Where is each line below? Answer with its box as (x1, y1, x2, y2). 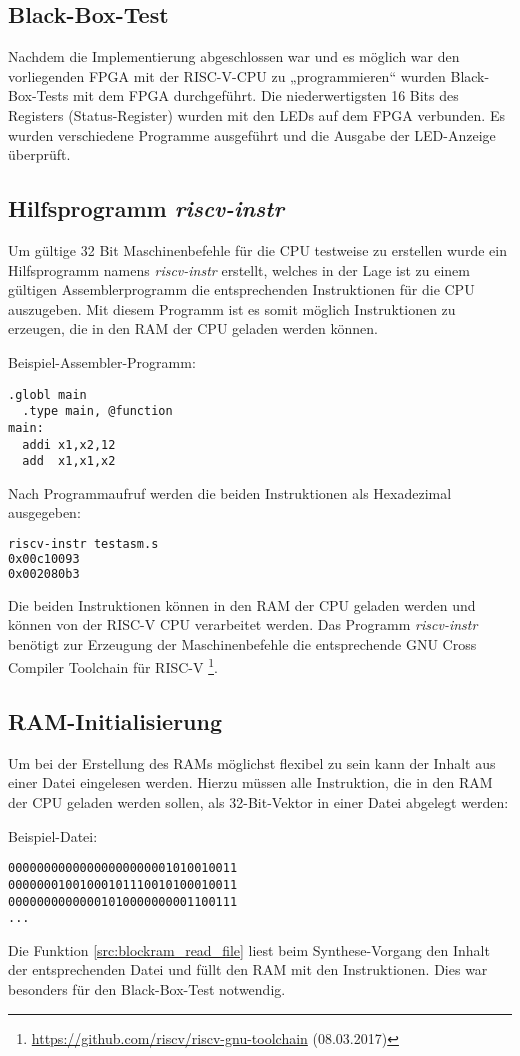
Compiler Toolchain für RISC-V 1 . (8, 654, 218, 678)
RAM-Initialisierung (8, 706, 223, 737)
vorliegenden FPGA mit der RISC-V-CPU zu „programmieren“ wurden (8, 65, 446, 86)
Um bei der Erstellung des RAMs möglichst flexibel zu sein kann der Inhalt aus (8, 752, 496, 773)
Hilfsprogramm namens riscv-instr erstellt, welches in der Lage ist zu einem (8, 259, 470, 280)
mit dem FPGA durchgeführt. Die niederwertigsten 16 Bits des (72, 85, 459, 106)
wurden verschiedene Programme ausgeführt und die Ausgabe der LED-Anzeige (8, 124, 496, 145)
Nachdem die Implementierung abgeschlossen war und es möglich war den (8, 46, 460, 67)
